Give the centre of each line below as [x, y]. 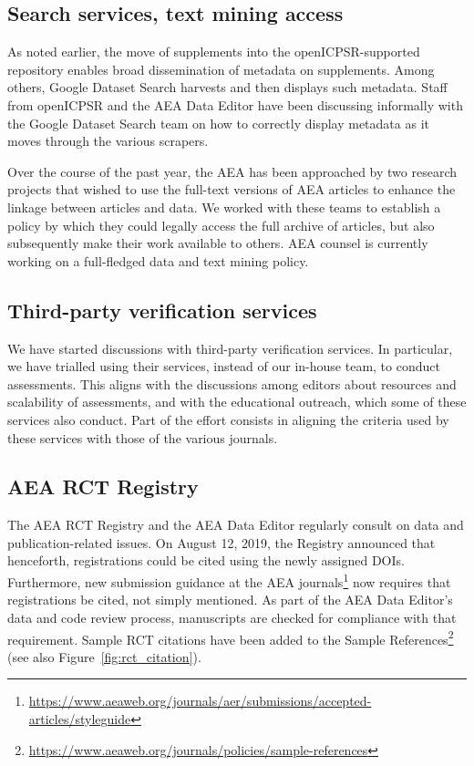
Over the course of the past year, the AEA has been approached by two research [232, 171]
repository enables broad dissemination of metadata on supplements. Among [221, 69]
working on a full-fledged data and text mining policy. [158, 260]
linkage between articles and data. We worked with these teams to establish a [224, 207]
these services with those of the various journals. [143, 437]
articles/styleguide [80, 718]
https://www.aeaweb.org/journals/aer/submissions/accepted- [200, 701]
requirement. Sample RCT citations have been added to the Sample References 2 [231, 637]
